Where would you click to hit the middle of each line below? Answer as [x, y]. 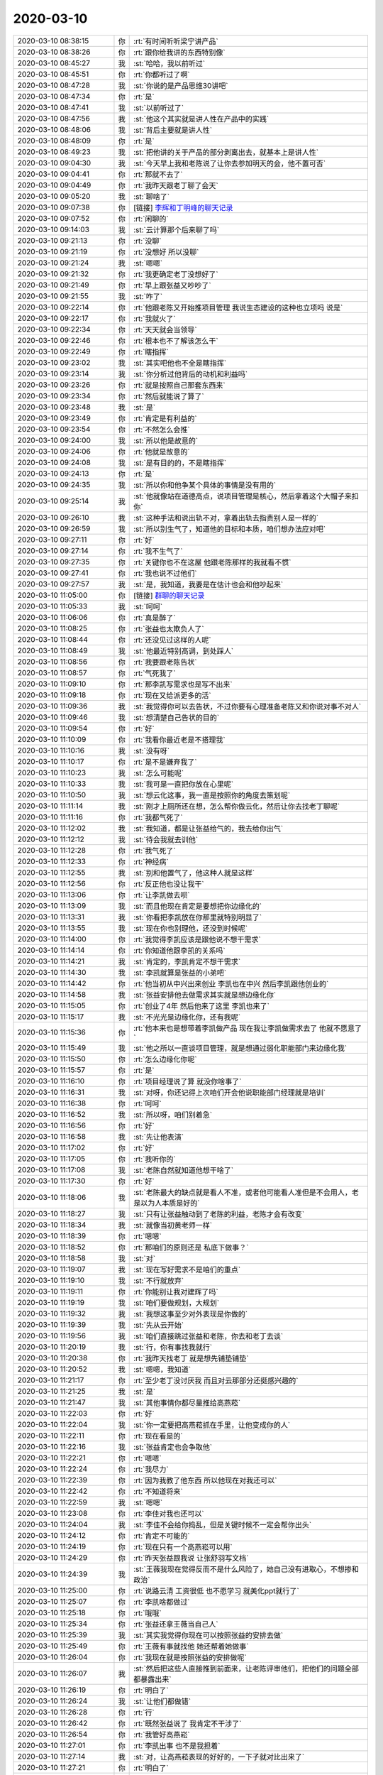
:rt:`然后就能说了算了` [169, 396]
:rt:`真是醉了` [155, 618]
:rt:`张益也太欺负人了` [169, 628]
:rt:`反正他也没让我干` [169, 884]
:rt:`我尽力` [151, 1469]
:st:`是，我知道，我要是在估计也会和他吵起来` [209, 584]
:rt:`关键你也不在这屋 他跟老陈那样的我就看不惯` [212, 562]
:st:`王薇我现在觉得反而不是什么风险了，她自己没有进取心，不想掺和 [246, 1569]
